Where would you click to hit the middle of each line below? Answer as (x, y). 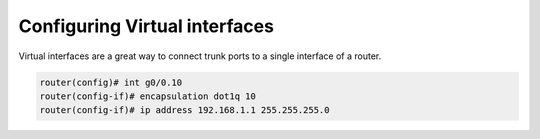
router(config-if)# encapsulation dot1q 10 (148, 96)
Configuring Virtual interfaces (146, 26)
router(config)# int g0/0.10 (111, 82)
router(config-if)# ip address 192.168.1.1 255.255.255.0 (184, 110)
